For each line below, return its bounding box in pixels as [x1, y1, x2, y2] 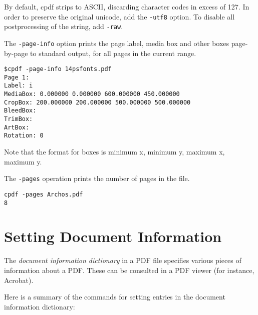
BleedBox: [4, 107, 37, 114]
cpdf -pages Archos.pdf [4, 190, 83, 198]
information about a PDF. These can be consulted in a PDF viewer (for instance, [4, 264, 254, 275]
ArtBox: [4, 123, 30, 131]
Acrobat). [4, 274, 34, 285]
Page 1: [4, 73, 30, 81]
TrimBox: [4, 115, 33, 123]
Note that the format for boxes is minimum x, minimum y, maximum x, [4, 146, 225, 157]
